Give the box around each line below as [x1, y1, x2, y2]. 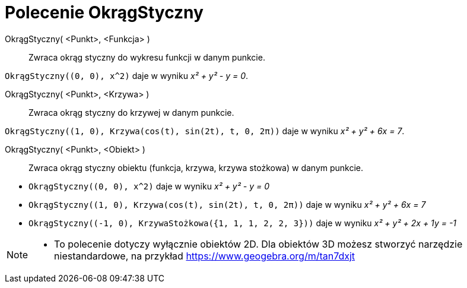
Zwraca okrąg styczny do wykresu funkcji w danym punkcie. [28, 52, 265, 62]
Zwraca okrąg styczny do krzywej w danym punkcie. [28, 107, 234, 118]
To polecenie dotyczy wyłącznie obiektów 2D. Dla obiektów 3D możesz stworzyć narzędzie [54, 238, 463, 250]
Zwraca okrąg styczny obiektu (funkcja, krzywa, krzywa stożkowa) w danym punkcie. [28, 162, 364, 173]
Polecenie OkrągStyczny [5, 2, 204, 23]
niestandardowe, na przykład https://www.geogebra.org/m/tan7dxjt [54, 249, 355, 262]
